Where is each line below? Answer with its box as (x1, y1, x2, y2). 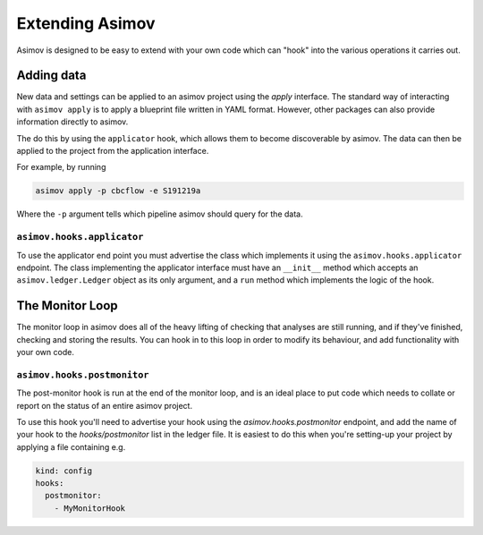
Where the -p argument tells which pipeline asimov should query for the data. (16, 208, 303, 219)
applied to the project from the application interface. (16, 146, 209, 157)
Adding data (16, 68, 87, 83)
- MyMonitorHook (54, 503, 125, 514)
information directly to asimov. (16, 116, 129, 127)
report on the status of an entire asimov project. (16, 400, 192, 411)
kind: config (35, 465, 93, 476)
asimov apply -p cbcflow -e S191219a (35, 186, 201, 196)
